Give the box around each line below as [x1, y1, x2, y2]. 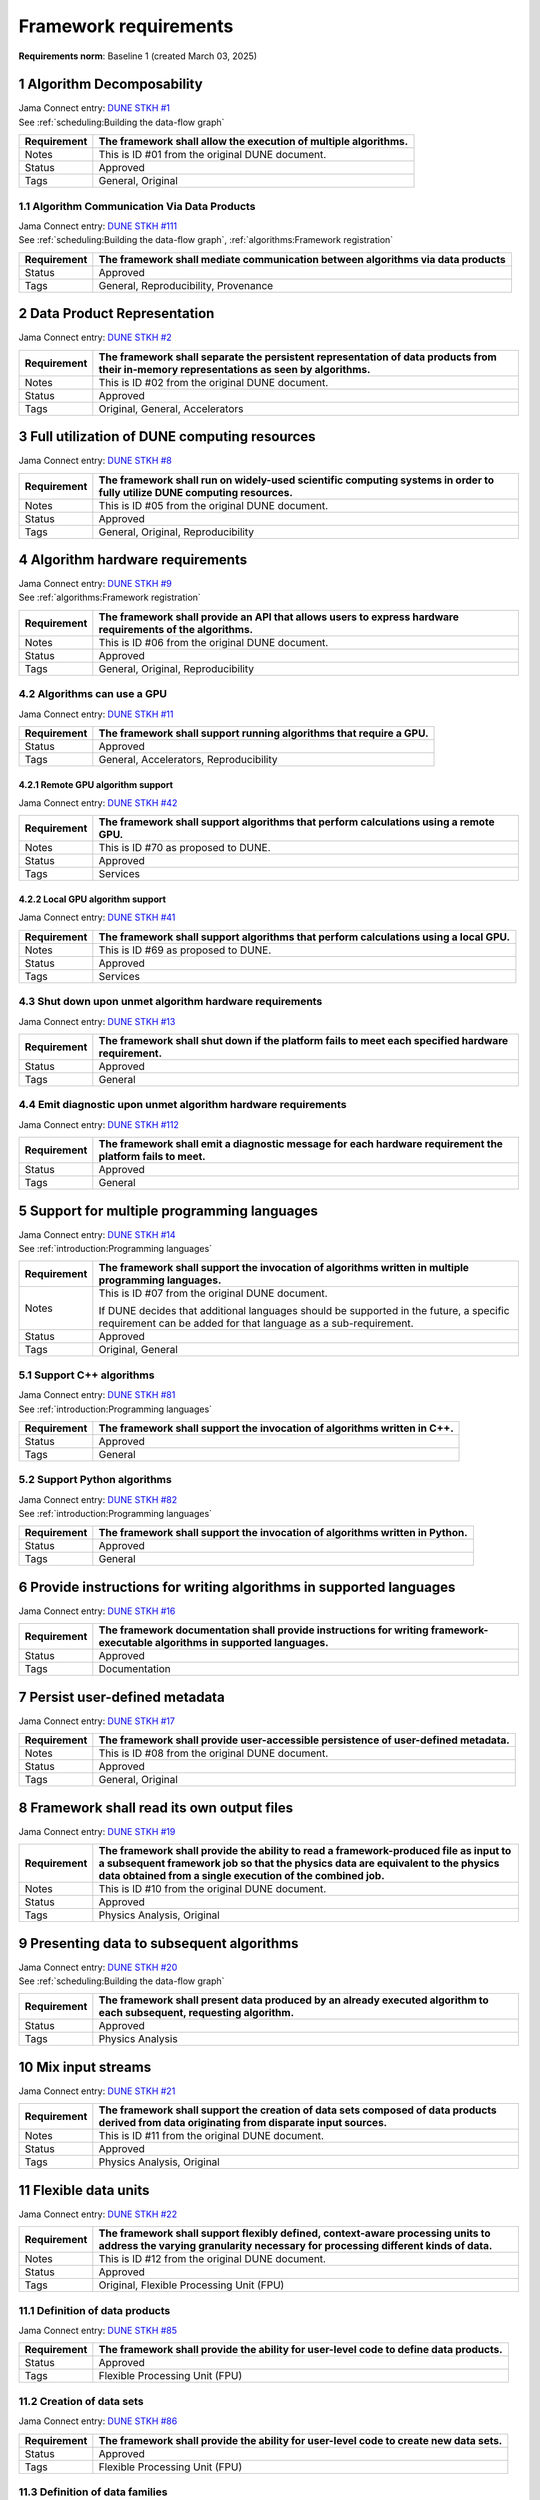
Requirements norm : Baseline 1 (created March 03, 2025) [18, 50, 258, 62]
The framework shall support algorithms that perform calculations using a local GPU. [98, 930, 510, 944]
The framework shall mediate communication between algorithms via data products [98, 252, 507, 266]
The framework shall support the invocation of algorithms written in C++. [98, 1421, 454, 1435]
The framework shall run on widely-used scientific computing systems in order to [98, 473, 495, 487]
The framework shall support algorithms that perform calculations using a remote [98, 815, 495, 829]
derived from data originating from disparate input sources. [98, 2116, 388, 2130]
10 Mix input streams [18, 2058, 152, 2075]
